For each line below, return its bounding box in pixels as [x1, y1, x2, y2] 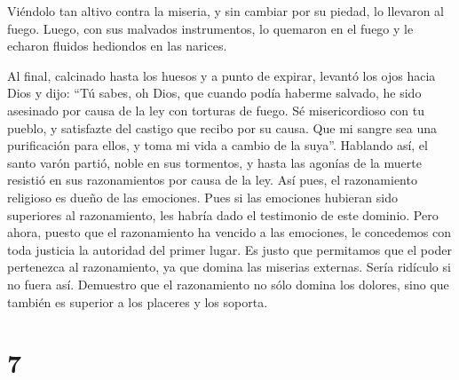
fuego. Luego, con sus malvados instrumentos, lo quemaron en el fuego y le [7, 19, 414, 37]
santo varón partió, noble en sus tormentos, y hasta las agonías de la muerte [7, 153, 422, 171]
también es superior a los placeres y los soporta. [7, 292, 268, 311]
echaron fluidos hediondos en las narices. [7, 36, 227, 55]
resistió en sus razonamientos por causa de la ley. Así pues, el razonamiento [7, 170, 417, 189]
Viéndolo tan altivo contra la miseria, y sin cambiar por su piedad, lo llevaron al [7, 2, 444, 20]
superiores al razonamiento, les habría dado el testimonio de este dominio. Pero [7, 205, 439, 224]
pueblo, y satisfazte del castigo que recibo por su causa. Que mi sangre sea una [7, 118, 438, 137]
